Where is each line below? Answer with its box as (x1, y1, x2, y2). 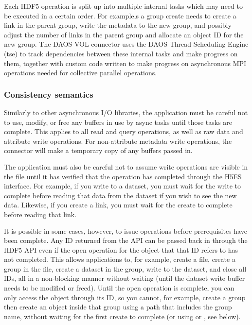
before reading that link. (4, 209, 77, 219)
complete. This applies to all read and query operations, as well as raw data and (4, 126, 243, 137)
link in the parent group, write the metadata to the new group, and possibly (4, 20, 232, 30)
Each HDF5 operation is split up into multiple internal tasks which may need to (4, 1, 243, 11)
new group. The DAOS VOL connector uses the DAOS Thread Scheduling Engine (4, 39, 249, 49)
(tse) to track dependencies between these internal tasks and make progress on (4, 48, 238, 58)
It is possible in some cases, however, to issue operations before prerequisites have (4, 225, 247, 236)
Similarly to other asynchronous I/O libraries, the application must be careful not (4, 107, 248, 117)
